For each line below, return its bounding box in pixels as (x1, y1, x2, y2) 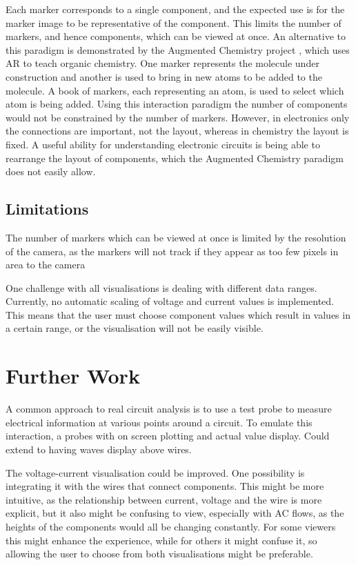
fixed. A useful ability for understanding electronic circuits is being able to (6, 137, 320, 151)
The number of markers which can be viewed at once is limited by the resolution (6, 230, 346, 244)
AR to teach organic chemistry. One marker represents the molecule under (6, 56, 319, 70)
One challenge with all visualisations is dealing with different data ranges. (6, 280, 317, 295)
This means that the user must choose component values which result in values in (6, 307, 350, 321)
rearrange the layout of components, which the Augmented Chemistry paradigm (6, 150, 344, 165)
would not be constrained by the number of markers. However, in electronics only (6, 110, 350, 124)
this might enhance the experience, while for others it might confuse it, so (6, 533, 317, 547)
